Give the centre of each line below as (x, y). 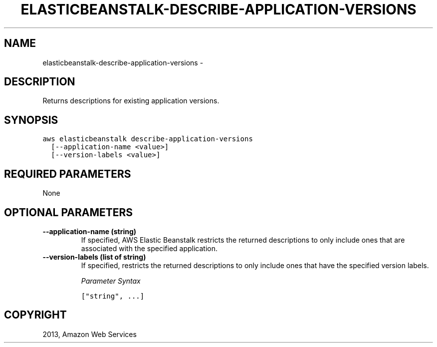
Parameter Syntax (111, 281)
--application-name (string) (90, 231)
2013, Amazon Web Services (90, 334)
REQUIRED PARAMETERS (68, 174)
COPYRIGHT (35, 315)
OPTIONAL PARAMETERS (69, 212)
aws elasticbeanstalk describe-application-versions (148, 139)
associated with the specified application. (149, 248)
